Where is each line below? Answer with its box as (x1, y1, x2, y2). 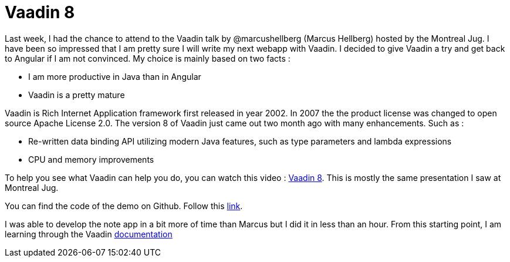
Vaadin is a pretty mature (28, 89, 125, 100)
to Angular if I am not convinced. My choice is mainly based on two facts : (5, 53, 291, 63)
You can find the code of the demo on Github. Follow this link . (5, 200, 243, 211)
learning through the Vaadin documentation (5, 229, 173, 239)
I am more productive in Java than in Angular (28, 71, 201, 82)
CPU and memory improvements (28, 154, 154, 164)
